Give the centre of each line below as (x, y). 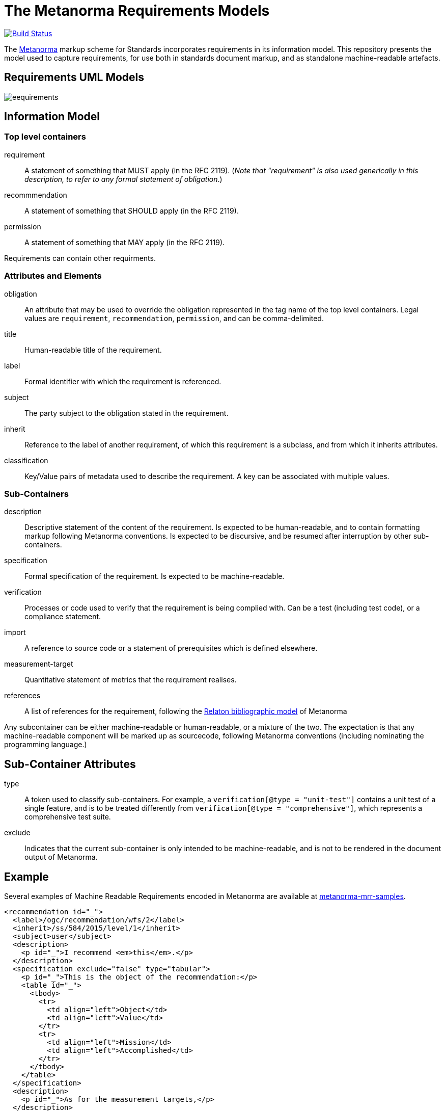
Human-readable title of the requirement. (93, 350)
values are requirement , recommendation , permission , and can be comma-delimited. (174, 318)
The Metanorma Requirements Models (137, 11)
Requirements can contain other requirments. (80, 258)
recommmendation (36, 195)
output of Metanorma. (61, 857)
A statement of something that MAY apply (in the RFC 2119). (125, 242)
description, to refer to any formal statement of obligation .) (123, 179)
